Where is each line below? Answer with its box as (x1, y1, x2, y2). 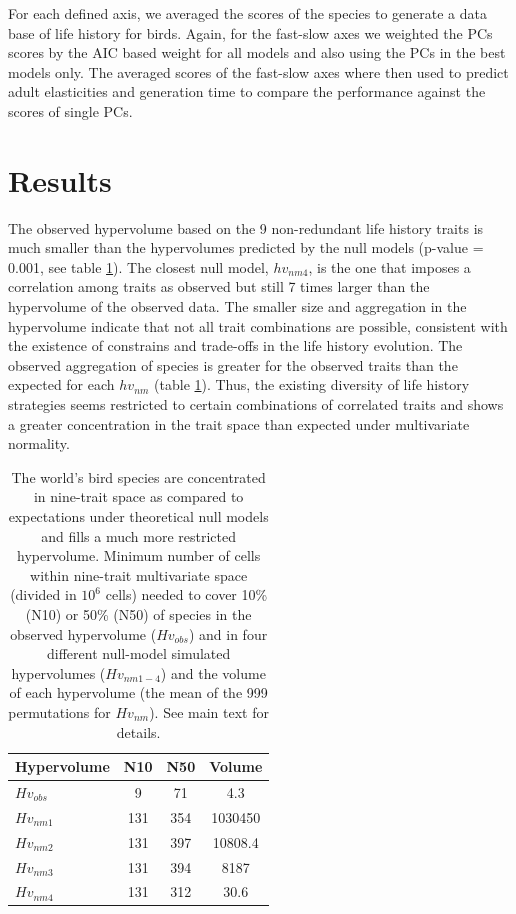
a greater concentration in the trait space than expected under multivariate (8, 413, 470, 434)
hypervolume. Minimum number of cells (17, 545, 261, 566)
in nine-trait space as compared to (33, 486, 244, 507)
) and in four (188, 623, 268, 644)
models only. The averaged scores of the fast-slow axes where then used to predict (8, 61, 509, 82)
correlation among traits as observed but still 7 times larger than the (8, 276, 430, 297)
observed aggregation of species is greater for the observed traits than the (8, 354, 458, 375)
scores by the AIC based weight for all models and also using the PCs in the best (8, 42, 506, 63)
